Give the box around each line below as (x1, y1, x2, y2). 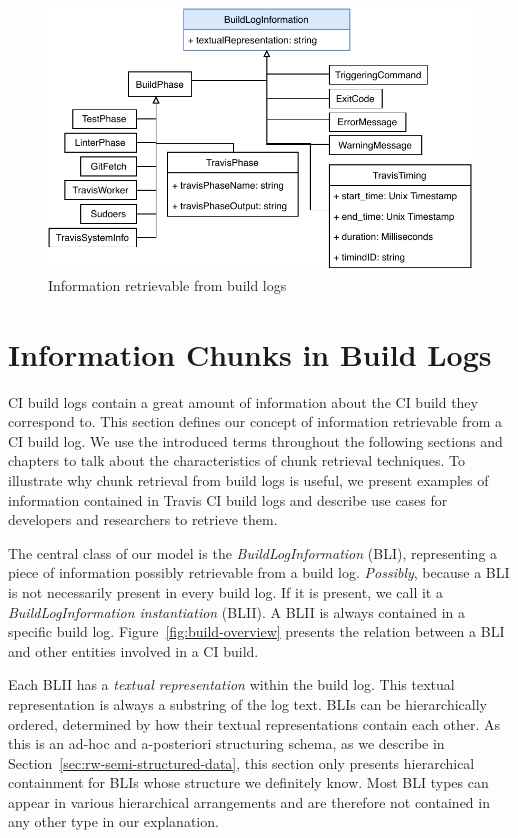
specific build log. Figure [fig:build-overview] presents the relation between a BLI (8, 621, 505, 642)
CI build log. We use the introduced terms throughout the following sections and (8, 430, 503, 451)
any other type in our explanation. (8, 811, 219, 832)
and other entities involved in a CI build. (8, 640, 259, 661)
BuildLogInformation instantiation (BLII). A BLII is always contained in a (8, 601, 466, 622)
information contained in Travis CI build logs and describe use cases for (8, 489, 448, 510)
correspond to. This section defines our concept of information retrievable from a (8, 411, 503, 432)
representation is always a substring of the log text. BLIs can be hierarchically (8, 693, 487, 714)
